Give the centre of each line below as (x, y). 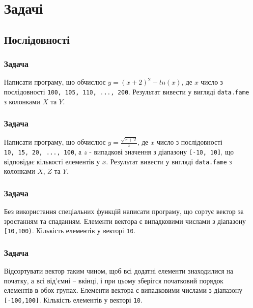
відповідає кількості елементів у (52, 161)
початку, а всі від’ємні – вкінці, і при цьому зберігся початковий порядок (114, 280)
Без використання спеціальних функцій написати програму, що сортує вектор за (124, 211)
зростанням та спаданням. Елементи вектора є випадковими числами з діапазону (125, 221)
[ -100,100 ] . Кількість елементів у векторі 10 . (73, 299)
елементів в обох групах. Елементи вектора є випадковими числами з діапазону (123, 290)
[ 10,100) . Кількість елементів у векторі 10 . (70, 231)
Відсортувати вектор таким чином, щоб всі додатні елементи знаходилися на (119, 271)
